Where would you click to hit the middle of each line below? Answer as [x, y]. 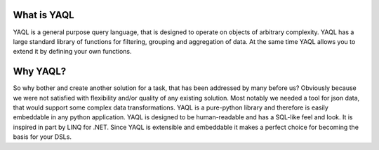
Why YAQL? [40, 72]
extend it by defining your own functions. [72, 52]
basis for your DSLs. [42, 137]
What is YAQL [44, 15]
